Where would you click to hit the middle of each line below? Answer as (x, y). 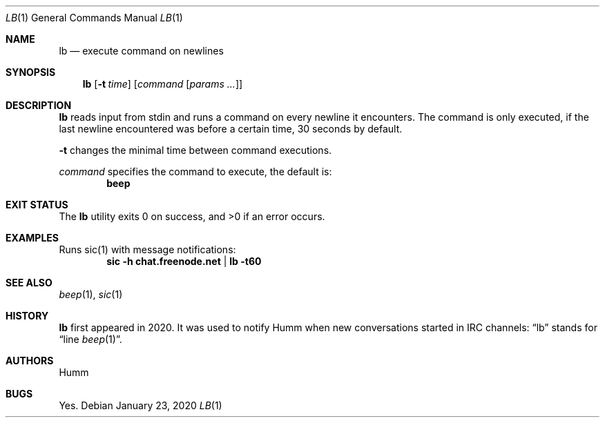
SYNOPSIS (31, 72)
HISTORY (27, 316)
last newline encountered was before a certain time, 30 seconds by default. (231, 129)
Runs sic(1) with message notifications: (147, 249)
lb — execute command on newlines (141, 51)
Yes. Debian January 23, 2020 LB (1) (141, 405)
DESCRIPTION (39, 105)
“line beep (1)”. (90, 339)
